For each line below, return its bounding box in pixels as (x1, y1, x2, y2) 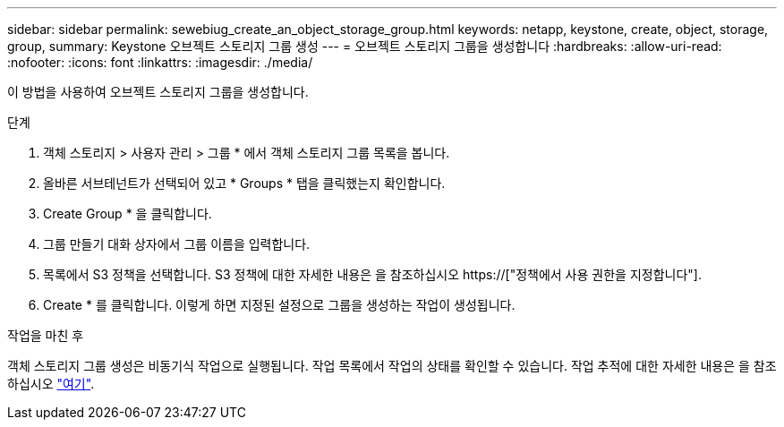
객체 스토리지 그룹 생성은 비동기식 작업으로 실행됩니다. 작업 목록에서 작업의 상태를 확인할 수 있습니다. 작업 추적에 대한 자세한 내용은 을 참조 (7, 358, 777, 373)
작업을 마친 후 (7, 328, 84, 343)
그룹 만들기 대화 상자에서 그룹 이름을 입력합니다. (43, 236, 311, 252)
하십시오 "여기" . (7, 376, 95, 391)
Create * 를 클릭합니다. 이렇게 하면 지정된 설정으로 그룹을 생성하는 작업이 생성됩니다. (43, 297, 516, 312)
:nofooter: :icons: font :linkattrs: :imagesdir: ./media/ (7, 55, 313, 70)
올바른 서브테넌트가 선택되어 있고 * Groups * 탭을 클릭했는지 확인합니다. (43, 175, 446, 191)
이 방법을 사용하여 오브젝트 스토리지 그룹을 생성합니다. (7, 84, 309, 99)
